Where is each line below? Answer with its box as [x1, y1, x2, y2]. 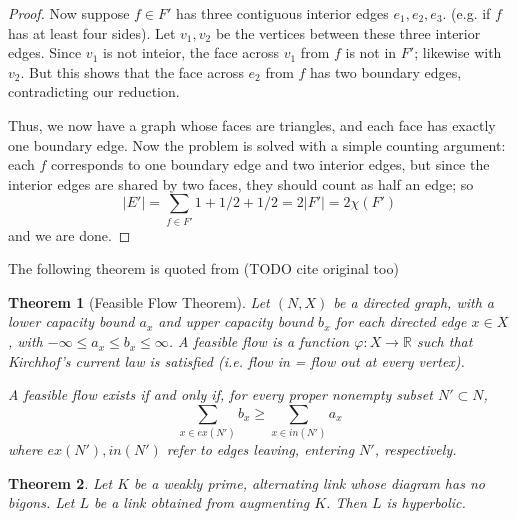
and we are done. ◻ [8, 224, 131, 245]
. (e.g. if [442, 3, 491, 23]
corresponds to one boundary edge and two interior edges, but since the [51, 154, 490, 175]
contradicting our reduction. [8, 81, 180, 102]
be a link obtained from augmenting [93, 492, 310, 513]
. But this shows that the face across [20, 61, 244, 82]
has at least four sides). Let [8, 22, 176, 43]
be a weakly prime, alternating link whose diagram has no [134, 472, 485, 493]
